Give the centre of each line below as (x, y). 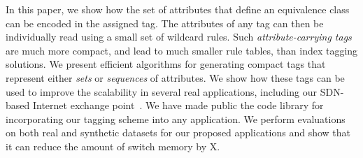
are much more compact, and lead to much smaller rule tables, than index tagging (182, 50)
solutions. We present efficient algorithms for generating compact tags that (166, 64)
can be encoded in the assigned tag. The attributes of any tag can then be (165, 23)
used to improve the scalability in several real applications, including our (161, 91)
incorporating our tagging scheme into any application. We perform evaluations (176, 118)
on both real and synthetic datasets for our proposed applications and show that (178, 132)
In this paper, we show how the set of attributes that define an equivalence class (178, 9)
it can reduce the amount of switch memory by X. (113, 146)
